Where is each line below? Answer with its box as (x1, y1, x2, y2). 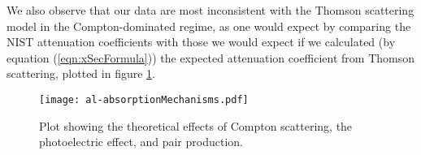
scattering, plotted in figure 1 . (7, 65, 155, 82)
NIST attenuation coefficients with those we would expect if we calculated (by (7, 33, 396, 50)
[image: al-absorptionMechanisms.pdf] (39, 93, 249, 105)
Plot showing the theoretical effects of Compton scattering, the (39, 117, 353, 134)
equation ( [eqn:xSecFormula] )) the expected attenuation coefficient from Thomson (7, 49, 415, 66)
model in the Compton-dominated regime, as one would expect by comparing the (7, 17, 411, 34)
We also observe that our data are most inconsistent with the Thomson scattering (7, 2, 414, 18)
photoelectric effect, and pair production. (39, 133, 243, 150)
